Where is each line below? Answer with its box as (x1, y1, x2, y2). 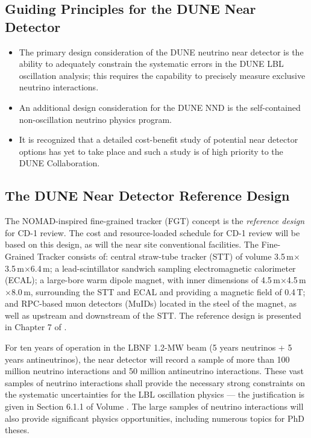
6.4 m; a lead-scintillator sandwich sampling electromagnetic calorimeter (30, 261, 296, 274)
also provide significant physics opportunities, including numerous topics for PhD (5, 411, 304, 424)
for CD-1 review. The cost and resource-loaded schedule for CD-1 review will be (5, 226, 300, 239)
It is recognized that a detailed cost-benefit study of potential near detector (19, 133, 298, 146)
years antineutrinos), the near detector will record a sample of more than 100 (5, 352, 290, 365)
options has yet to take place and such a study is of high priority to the (19, 145, 283, 157)
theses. (5, 424, 30, 436)
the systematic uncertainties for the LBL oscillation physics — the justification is (5, 388, 305, 401)
